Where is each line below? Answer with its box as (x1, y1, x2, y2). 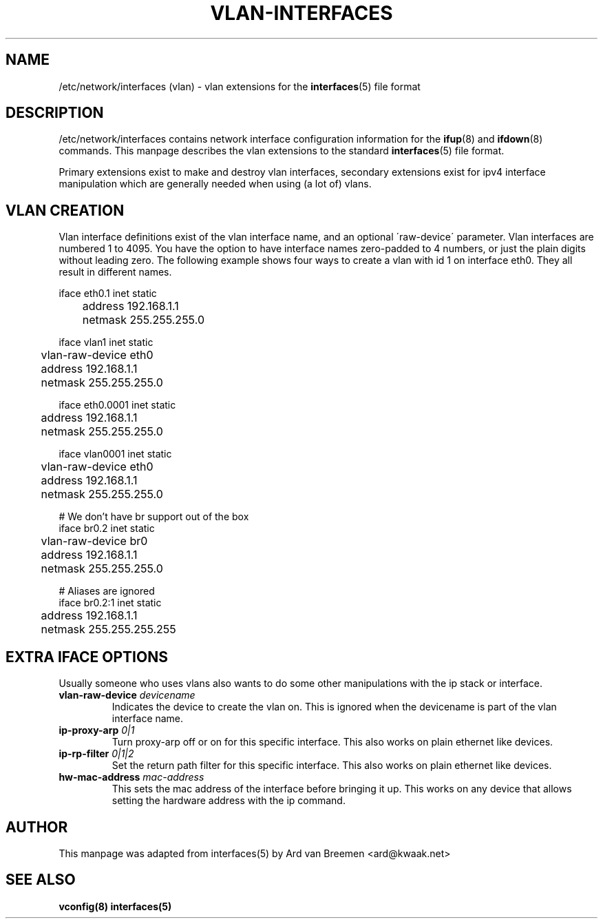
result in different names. (59, 266, 172, 278)
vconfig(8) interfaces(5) (59, 900, 172, 912)
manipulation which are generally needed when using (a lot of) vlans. (59, 178, 372, 190)
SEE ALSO (6, 871, 76, 889)
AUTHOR (6, 818, 68, 836)
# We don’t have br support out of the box (59, 511, 249, 523)
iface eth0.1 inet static (59, 287, 157, 300)
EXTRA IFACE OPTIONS (6, 648, 168, 666)
